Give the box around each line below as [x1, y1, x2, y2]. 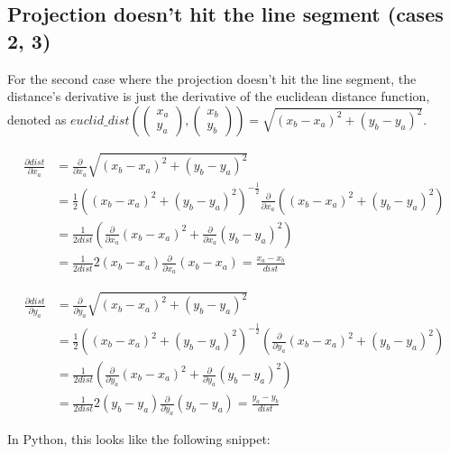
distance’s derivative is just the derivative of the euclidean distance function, [7, 87, 430, 106]
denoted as [7, 109, 67, 128]
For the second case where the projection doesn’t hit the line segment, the [7, 69, 417, 88]
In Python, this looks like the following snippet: [7, 430, 271, 449]
